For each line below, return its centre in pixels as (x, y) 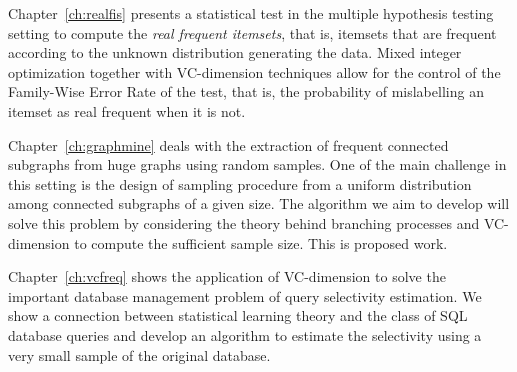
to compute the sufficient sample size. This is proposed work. (261, 242)
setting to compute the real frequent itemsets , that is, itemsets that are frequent (252, 32)
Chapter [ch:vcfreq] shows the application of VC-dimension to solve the (227, 276)
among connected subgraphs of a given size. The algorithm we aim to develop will (259, 203)
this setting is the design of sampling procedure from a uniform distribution (240, 183)
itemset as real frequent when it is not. (127, 110)
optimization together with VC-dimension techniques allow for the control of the (254, 71)
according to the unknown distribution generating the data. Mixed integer (235, 52)
